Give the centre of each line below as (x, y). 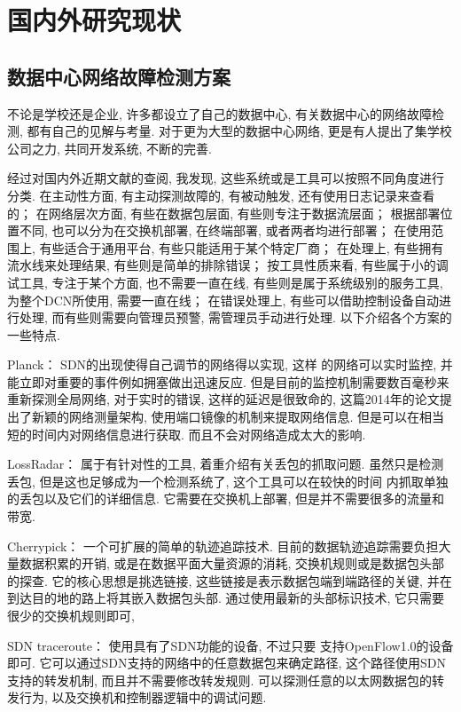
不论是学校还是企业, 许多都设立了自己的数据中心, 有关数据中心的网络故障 (220, 113)
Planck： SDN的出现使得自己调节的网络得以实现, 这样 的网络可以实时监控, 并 (230, 364)
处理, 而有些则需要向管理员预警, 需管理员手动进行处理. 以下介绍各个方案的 (235, 317)
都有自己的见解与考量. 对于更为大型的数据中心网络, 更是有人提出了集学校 (239, 131)
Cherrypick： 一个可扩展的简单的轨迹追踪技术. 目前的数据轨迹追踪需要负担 (223, 546)
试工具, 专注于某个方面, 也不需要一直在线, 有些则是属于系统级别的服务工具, (225, 282)
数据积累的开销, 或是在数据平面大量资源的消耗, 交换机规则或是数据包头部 (232, 563)
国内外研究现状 (94, 20)
